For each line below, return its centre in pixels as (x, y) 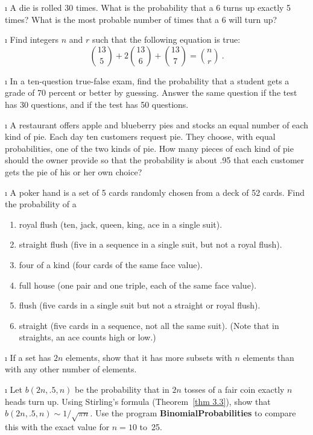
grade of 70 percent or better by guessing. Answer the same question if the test (151, 92)
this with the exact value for (57, 427)
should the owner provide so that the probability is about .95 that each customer (155, 160)
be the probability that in (122, 390)
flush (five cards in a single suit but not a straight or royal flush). (140, 305)
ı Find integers (32, 39)
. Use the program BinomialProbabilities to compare (193, 413)
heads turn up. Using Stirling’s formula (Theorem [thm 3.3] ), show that (138, 401)
